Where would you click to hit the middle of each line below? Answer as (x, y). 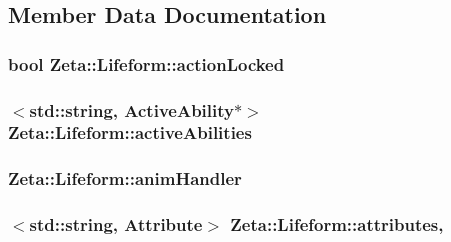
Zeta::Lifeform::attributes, (337, 224)
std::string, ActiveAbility (131, 109)
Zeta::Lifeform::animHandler (125, 178)
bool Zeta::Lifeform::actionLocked (146, 63)
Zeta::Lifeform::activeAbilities (130, 132)
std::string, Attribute (116, 224)
